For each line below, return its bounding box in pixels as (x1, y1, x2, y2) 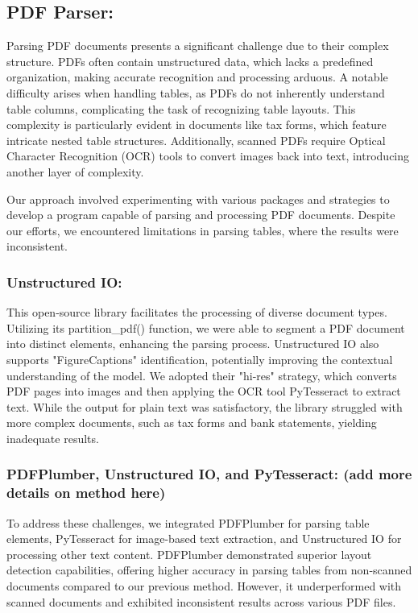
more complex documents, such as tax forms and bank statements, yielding (6, 414, 377, 431)
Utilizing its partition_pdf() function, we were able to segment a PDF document (6, 319, 405, 336)
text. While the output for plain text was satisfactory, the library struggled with (6, 398, 403, 415)
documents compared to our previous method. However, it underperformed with (6, 578, 402, 594)
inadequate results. (6, 429, 99, 446)
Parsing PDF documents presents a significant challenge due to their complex (6, 37, 389, 54)
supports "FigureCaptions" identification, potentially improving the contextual (6, 350, 393, 367)
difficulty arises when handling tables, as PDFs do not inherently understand (6, 84, 385, 101)
